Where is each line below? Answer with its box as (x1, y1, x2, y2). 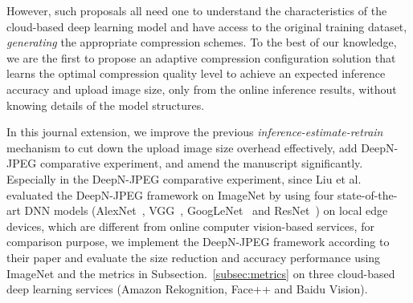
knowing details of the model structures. (6, 96, 205, 113)
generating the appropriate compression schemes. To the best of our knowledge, (6, 34, 397, 50)
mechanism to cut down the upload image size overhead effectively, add (6, 139, 358, 156)
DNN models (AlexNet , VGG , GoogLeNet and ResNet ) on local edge (24, 202, 388, 219)
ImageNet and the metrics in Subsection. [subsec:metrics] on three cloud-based (6, 265, 395, 281)
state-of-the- (337, 186, 398, 203)
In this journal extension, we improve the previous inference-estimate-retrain (6, 123, 383, 140)
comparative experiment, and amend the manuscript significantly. (39, 155, 363, 172)
